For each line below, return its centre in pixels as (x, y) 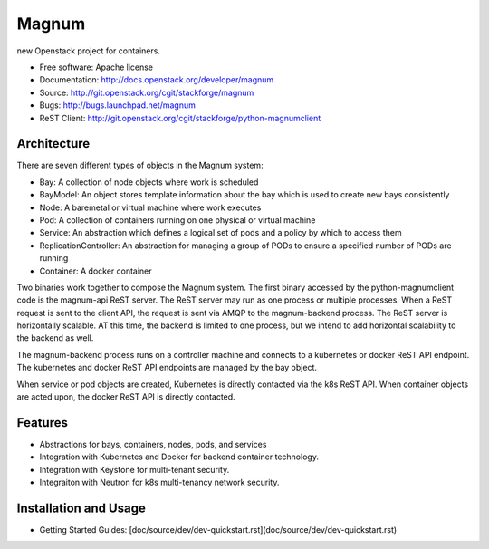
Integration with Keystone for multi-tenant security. (134, 469)
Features (42, 423)
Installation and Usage (81, 508)
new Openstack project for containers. (88, 51)
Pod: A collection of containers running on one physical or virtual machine (177, 220)
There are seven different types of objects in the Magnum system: (140, 165)
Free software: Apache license (96, 67)
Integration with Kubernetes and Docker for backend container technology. (179, 457)
